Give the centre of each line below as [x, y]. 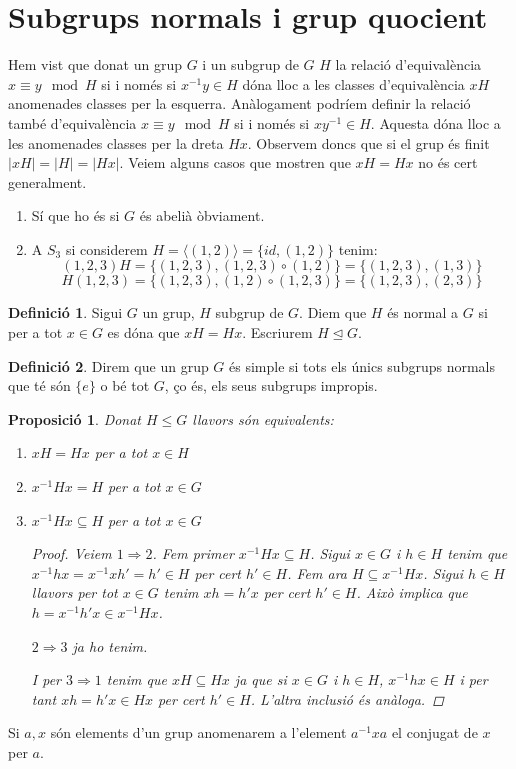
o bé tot [125, 385]
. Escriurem [277, 332]
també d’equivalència [72, 122]
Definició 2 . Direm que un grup [108, 365]
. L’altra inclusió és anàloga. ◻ [347, 698]
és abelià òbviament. [202, 215]
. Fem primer [193, 553]
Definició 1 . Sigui [65, 312]
